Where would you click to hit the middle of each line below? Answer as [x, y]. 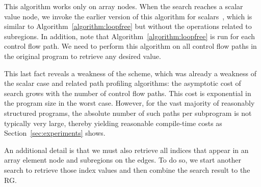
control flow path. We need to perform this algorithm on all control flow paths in [130, 46]
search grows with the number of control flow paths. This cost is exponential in [128, 93]
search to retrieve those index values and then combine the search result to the [127, 169]
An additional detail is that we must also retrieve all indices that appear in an [126, 150]
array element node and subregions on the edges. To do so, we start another [123, 160]
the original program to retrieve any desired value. [83, 56]
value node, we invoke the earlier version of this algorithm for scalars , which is [128, 16]
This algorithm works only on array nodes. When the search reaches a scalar [124, 6]
